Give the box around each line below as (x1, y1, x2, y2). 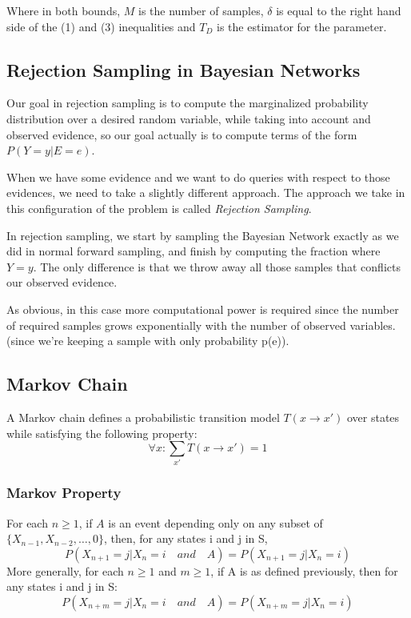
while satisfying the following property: (6, 424, 198, 441)
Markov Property (6, 483, 122, 503)
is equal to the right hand (276, 2, 401, 18)
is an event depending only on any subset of (108, 514, 323, 531)
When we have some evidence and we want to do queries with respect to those (6, 168, 390, 185)
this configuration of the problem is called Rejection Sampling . (6, 199, 312, 216)
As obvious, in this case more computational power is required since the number (6, 300, 399, 317)
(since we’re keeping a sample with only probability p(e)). (6, 332, 289, 349)
